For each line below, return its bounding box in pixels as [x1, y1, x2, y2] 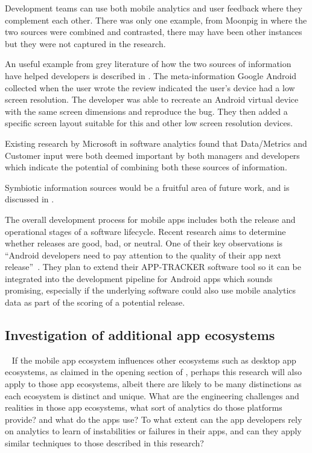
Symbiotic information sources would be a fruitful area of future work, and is [5, 181, 290, 193]
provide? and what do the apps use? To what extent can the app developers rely [5, 413, 302, 425]
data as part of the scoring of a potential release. [5, 296, 185, 309]
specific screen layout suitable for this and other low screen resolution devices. [5, 117, 293, 129]
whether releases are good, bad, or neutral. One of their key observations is [5, 237, 282, 249]
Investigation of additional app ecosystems [5, 326, 275, 344]
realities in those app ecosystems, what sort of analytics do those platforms [5, 401, 282, 414]
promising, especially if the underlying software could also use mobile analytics [5, 284, 296, 297]
